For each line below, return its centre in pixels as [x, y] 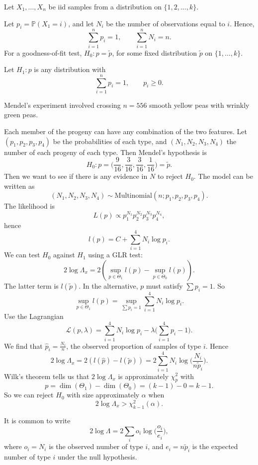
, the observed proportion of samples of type [134, 346]
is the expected [215, 446]
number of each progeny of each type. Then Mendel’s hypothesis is [105, 152]
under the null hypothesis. [97, 457]
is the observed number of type [96, 446]
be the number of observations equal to [166, 23]
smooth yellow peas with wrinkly [199, 105]
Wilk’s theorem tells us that [47, 376]
